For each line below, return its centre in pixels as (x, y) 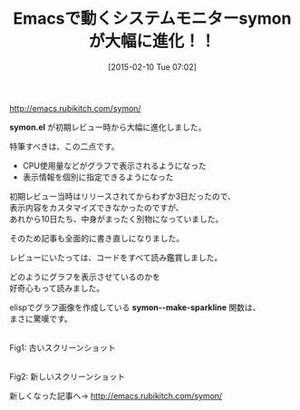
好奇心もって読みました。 (57, 288)
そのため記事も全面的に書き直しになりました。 (97, 238)
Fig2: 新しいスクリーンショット (68, 376)
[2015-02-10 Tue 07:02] (152, 67)
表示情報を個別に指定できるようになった (98, 177)
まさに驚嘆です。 (41, 318)
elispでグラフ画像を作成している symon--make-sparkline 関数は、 (135, 307)
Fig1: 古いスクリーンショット (63, 347)
